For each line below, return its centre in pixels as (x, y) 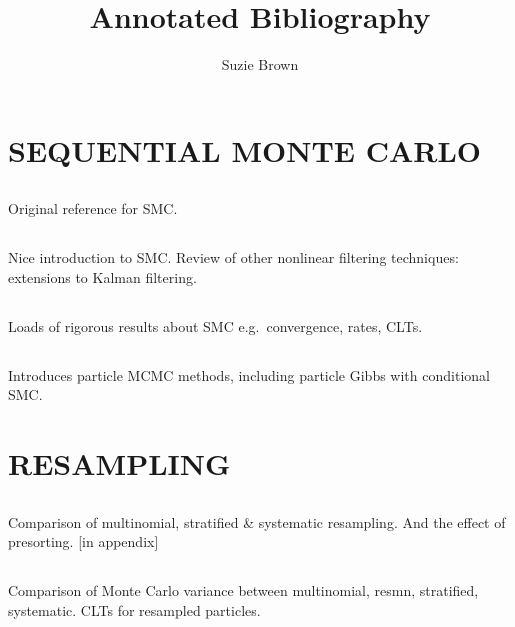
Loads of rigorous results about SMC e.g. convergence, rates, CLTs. (215, 325)
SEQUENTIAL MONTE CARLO (245, 149)
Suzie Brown (260, 64)
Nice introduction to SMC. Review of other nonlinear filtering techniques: (233, 257)
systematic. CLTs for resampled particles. (134, 609)
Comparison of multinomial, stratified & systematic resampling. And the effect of (257, 521)
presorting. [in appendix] (83, 541)
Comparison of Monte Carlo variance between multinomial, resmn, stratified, (243, 590)
